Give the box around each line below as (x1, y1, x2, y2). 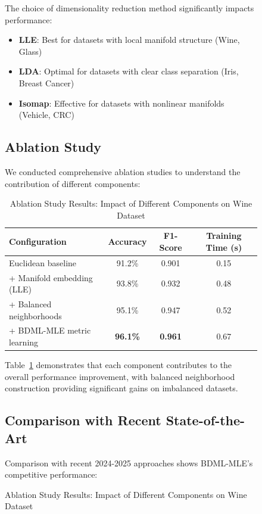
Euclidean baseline (9, 256, 77, 269)
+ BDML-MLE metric (9, 324, 91, 337)
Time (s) (205, 241, 242, 253)
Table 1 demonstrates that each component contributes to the (5, 359, 232, 371)
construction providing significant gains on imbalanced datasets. (5, 382, 238, 394)
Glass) (18, 45, 42, 57)
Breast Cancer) (18, 76, 74, 89)
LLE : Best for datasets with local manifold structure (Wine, (18, 33, 240, 46)
